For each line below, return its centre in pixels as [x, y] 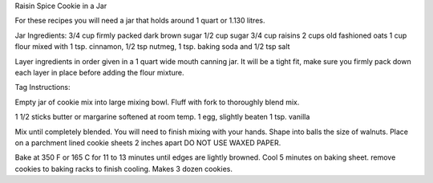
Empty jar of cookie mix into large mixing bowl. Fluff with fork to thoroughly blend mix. [157, 102]
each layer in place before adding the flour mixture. [99, 72]
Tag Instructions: [43, 87]
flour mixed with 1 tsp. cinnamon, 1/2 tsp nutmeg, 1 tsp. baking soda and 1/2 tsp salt [152, 47]
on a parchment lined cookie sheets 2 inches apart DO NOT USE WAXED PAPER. [148, 142]
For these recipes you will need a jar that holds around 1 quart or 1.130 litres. [140, 21]
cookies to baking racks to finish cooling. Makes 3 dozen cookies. [123, 169]
